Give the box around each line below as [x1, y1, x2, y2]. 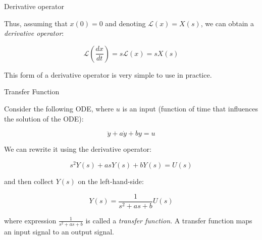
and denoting [105, 18, 146, 28]
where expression [4, 215, 57, 225]
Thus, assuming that [4, 18, 68, 28]
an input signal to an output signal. [4, 226, 114, 236]
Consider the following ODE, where [4, 103, 114, 113]
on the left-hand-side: [78, 176, 144, 187]
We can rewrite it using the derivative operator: [4, 144, 151, 154]
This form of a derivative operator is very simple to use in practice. [4, 69, 212, 80]
